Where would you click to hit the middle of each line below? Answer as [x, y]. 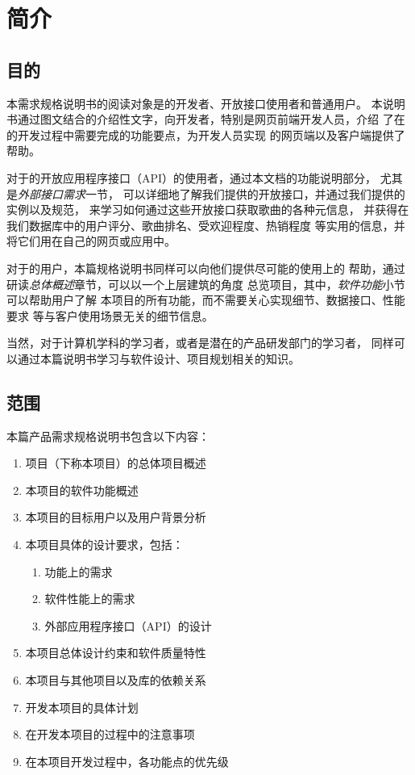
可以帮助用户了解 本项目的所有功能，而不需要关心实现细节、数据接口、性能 [206, 300]
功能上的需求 [79, 571]
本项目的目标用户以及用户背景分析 [116, 517]
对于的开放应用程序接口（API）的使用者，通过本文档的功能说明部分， [192, 177]
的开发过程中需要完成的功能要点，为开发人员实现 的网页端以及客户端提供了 [206, 134]
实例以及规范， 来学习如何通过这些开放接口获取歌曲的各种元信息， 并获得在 [208, 209]
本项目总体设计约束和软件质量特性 [116, 653]
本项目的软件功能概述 [82, 490]
